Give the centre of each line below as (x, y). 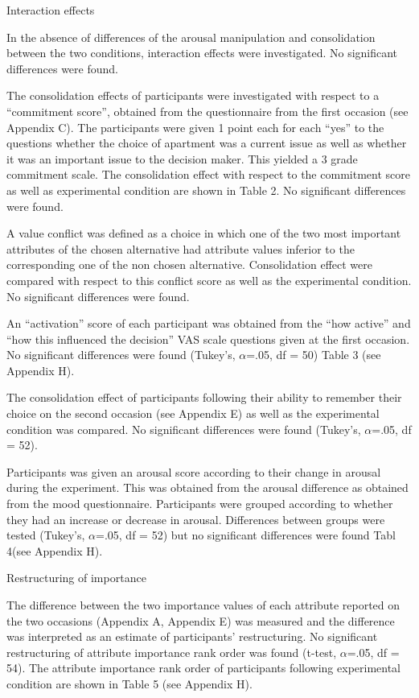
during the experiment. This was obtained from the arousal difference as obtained (207, 487)
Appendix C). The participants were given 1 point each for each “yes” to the (195, 127)
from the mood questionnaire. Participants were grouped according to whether (200, 504)
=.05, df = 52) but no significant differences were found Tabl (246, 535)
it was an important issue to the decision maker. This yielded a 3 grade (182, 158)
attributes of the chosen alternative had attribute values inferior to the (181, 248)
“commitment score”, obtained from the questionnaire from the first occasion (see (207, 111)
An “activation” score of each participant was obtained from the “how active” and (209, 323)
